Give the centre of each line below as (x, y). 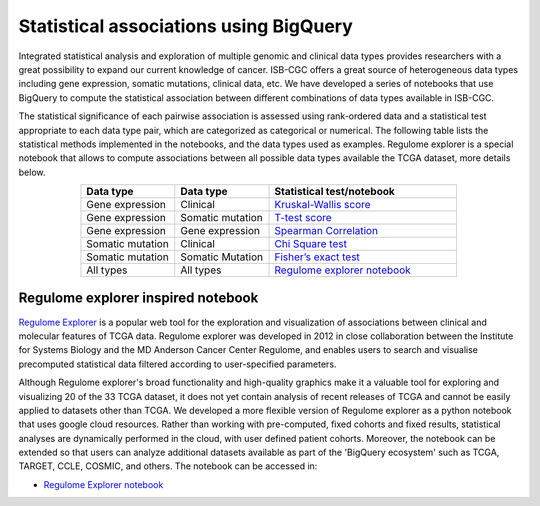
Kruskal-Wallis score (322, 205)
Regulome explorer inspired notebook (138, 298)
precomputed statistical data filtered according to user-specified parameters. (177, 364)
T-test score (303, 218)
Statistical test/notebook (334, 192)
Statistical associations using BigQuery (186, 26)
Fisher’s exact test (317, 257)
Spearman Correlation (326, 231)
